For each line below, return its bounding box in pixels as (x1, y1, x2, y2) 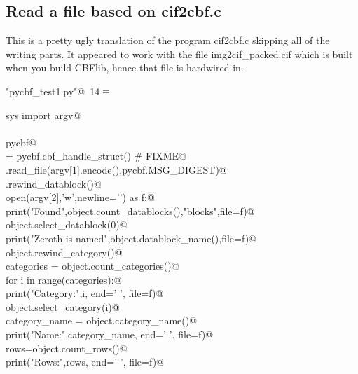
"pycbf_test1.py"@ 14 (6, 83, 100, 98)
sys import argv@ (6, 107, 81, 122)
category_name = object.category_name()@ (6, 313, 198, 328)
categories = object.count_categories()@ (6, 258, 179, 273)
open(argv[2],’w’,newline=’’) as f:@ (6, 190, 155, 205)
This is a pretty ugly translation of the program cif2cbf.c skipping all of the (6, 33, 330, 48)
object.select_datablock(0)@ (6, 217, 128, 232)
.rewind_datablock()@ (6, 176, 102, 191)
